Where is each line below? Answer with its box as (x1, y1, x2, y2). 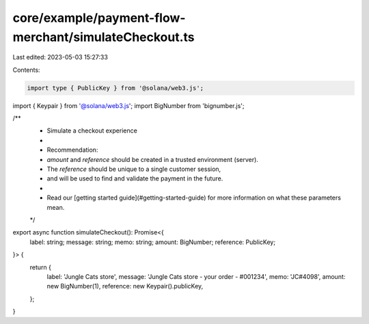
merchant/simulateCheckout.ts (12, 29, 195, 44)
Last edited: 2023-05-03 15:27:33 (12, 53, 109, 62)
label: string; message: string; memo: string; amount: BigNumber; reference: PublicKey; (29, 238, 276, 246)
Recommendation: (46, 146, 98, 154)
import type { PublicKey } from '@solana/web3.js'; (27, 84, 204, 92)
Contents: (12, 66, 40, 74)
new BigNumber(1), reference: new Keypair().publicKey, (46, 282, 204, 291)
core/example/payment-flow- (12, 10, 186, 25)
